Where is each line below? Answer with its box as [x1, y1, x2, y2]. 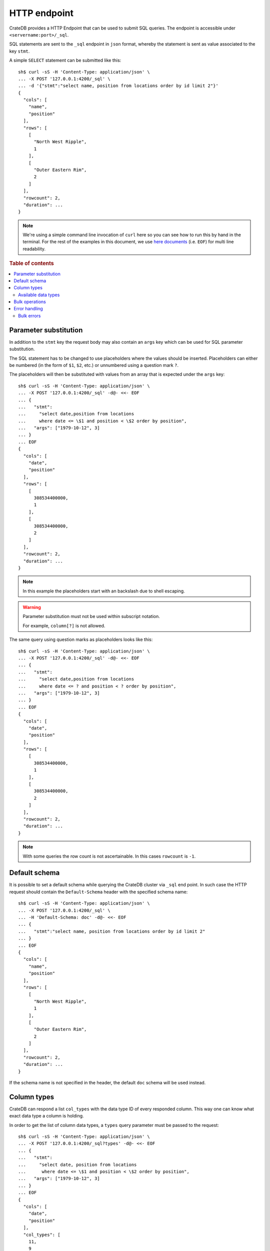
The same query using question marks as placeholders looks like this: [9, 637, 153, 643]
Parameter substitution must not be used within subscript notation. [22, 613, 160, 619]
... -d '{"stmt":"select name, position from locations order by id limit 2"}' [18, 83, 218, 89]
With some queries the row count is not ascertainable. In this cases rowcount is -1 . [22, 853, 196, 859]
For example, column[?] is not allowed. [22, 622, 105, 629]
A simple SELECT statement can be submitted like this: [9, 58, 121, 64]
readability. [22, 246, 46, 252]
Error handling [13, 306, 43, 312]
